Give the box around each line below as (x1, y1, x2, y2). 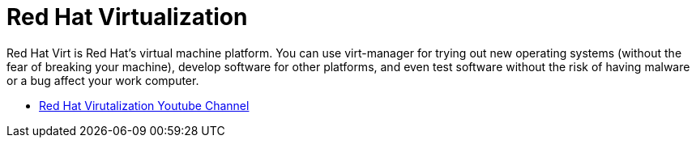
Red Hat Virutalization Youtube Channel (39, 98, 250, 112)
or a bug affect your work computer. (6, 73, 199, 87)
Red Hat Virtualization (6, 3, 248, 31)
